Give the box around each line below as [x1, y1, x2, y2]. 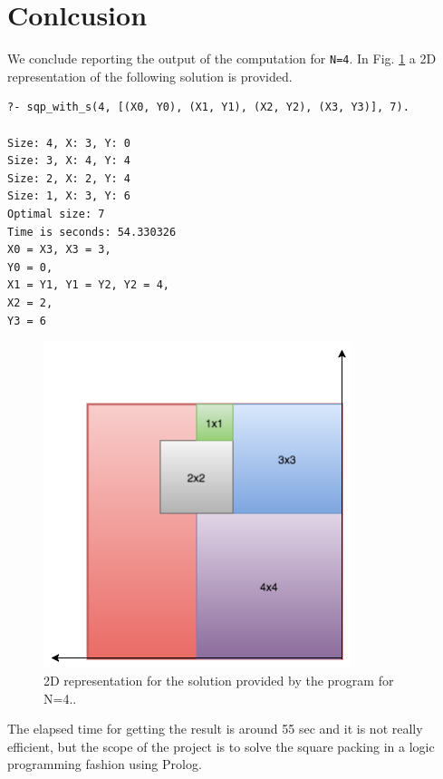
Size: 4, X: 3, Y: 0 [7, 136, 131, 150]
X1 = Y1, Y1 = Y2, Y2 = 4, [7, 278, 169, 292]
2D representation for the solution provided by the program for [43, 670, 394, 689]
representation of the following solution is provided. [7, 66, 293, 85]
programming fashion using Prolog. [7, 755, 202, 774]
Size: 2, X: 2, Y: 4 [7, 171, 131, 185]
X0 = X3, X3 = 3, [7, 243, 111, 257]
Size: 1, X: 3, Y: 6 [7, 190, 131, 203]
